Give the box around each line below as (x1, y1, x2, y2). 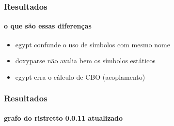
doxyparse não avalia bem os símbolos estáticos (15, 56, 156, 66)
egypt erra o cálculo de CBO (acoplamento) (15, 71, 145, 82)
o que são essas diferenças (4, 21, 92, 31)
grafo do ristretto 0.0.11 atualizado (4, 112, 123, 123)
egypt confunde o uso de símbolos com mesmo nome (15, 39, 170, 49)
